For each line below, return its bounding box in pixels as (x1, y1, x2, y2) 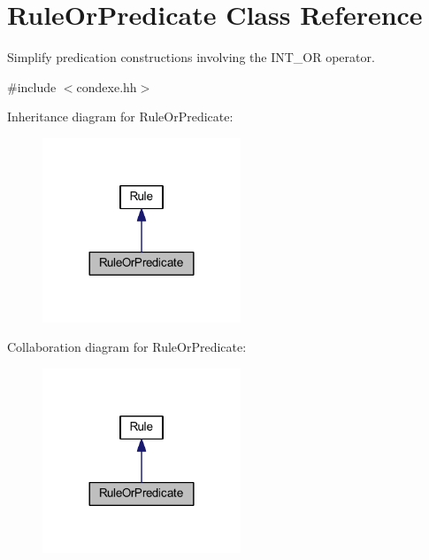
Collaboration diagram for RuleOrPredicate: (7, 338, 247, 356)
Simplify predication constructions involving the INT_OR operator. (7, 48, 375, 66)
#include (7, 77, 57, 96)
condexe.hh (76, 77, 137, 96)
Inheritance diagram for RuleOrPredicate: (7, 107, 234, 126)
